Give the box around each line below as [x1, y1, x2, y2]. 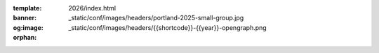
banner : [13, 14, 37, 22]
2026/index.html [68, 4, 116, 12]
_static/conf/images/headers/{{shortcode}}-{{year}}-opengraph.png [68, 23, 267, 31]
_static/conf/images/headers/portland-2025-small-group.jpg [68, 14, 244, 22]
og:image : [13, 23, 44, 31]
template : [13, 4, 42, 12]
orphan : [13, 33, 37, 42]
